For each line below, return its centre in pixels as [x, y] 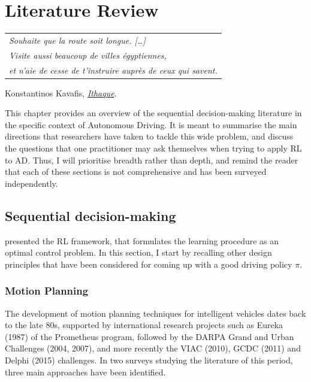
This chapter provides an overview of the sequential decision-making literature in [153, 113]
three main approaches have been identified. [85, 372]
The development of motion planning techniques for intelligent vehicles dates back [155, 313]
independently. [31, 183]
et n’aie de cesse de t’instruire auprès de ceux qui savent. [113, 70]
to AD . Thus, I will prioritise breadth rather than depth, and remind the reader [152, 160]
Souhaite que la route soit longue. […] [77, 40]
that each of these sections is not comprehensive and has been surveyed [136, 172]
